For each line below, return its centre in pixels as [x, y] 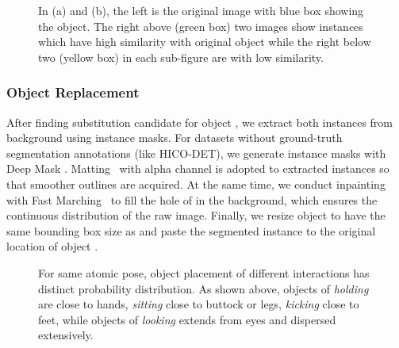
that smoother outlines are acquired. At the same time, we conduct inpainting [196, 184]
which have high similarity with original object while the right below [205, 42]
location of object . [52, 246]
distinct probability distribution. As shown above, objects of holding [203, 288]
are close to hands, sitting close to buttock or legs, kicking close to [199, 304]
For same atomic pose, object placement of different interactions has [204, 272]
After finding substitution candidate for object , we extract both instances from [200, 122]
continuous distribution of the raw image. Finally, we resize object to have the [196, 215]
